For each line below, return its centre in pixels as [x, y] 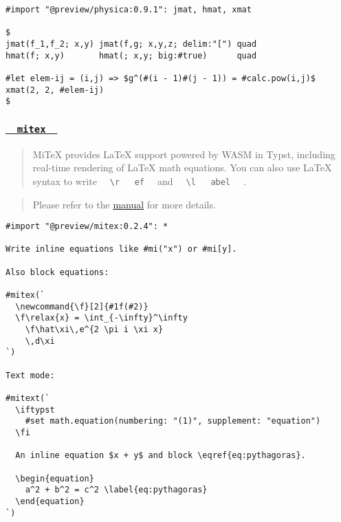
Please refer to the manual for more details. [124, 204]
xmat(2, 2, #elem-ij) [55, 90]
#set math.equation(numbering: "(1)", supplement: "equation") [173, 421]
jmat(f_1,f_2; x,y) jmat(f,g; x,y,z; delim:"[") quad [131, 44]
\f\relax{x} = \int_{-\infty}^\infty [101, 318]
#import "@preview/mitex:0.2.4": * [87, 227]
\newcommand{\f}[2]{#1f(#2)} [82, 306]
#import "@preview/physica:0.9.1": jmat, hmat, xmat [129, 10]
